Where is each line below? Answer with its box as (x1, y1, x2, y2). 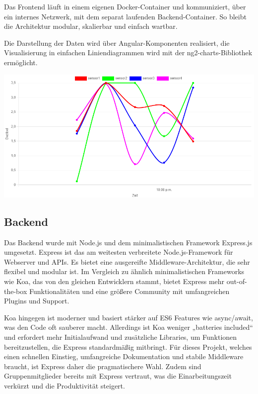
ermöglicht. (4, 57, 38, 67)
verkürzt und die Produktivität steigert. (4, 380, 125, 391)
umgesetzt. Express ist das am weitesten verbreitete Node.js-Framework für (4, 247, 233, 257)
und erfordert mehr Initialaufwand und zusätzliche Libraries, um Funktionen (4, 331, 237, 342)
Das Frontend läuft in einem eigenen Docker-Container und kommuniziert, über (4, 1, 246, 11)
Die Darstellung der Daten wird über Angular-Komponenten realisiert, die (4, 37, 230, 48)
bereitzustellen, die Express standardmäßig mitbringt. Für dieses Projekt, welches (4, 341, 252, 352)
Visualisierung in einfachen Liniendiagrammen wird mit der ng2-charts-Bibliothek (4, 47, 253, 58)
